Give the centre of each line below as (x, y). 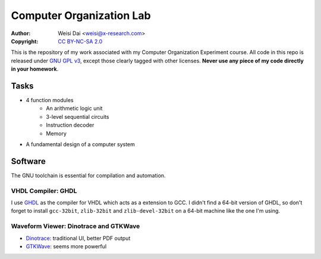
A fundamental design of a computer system (80, 144)
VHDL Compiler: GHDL (44, 191)
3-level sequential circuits (78, 116)
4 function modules (50, 100)
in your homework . (35, 69)
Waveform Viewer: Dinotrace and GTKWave (75, 226)
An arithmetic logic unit (74, 108)
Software (28, 161)
